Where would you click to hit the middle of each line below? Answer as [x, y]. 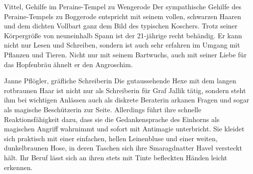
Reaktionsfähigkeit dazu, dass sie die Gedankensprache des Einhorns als [112, 119]
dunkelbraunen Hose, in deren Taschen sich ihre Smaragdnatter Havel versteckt [123, 148]
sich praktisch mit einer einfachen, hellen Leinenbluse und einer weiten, [111, 138]
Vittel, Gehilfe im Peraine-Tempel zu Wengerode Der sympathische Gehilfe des [123, 6]
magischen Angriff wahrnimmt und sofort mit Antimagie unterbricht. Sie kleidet [124, 129]
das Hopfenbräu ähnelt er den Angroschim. [68, 64]
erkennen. [18, 167]
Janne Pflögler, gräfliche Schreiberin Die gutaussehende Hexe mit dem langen [120, 81]
